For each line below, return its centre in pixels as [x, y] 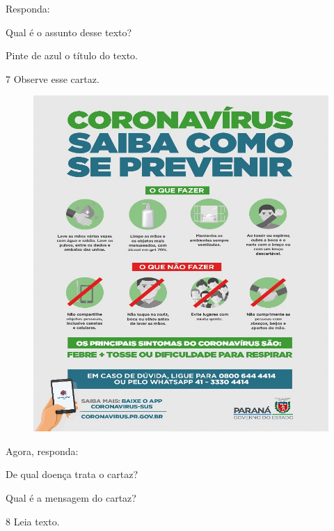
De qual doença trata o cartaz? [72, 474]
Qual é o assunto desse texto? [69, 32]
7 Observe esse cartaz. [53, 78]
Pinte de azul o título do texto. [72, 55]
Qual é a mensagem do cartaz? [71, 498]
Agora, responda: [42, 451]
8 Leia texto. [33, 521]
